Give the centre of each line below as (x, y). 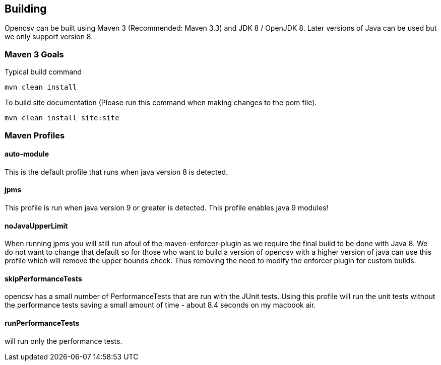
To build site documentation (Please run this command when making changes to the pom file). (161, 103)
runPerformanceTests (42, 323)
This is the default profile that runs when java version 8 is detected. (116, 172)
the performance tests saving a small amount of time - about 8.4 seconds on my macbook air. (160, 305)
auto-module (27, 154)
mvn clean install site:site (62, 118)
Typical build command (43, 72)
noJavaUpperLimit (36, 226)
